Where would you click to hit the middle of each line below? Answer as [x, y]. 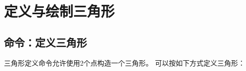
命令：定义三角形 [45, 42]
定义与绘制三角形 [60, 11]
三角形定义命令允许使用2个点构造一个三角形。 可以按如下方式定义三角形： [124, 62]
